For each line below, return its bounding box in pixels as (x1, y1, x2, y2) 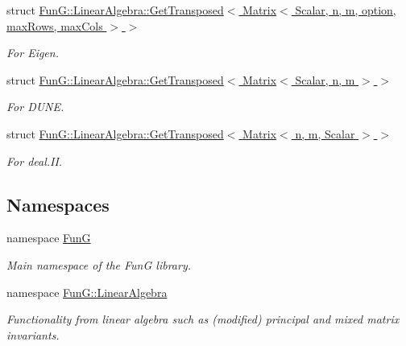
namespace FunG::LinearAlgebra (6, 283, 168, 300)
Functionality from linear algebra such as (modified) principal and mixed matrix (6, 311, 400, 327)
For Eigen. (6, 44, 59, 61)
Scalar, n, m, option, (295, 2, 396, 18)
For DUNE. (6, 98, 64, 115)
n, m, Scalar (295, 125, 355, 142)
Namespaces (6, 192, 110, 216)
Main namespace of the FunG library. (6, 256, 191, 273)
